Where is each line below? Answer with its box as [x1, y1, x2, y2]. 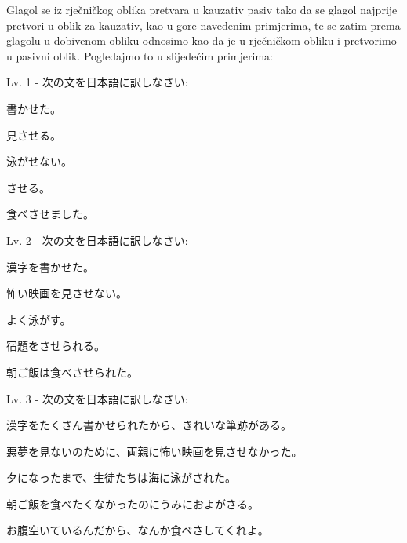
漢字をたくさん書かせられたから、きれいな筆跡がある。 [6, 417, 292, 433]
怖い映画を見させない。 [6, 285, 127, 301]
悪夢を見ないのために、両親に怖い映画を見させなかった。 [6, 443, 303, 459]
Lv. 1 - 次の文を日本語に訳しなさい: [6, 74, 188, 90]
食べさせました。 [6, 206, 94, 222]
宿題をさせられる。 [6, 337, 105, 354]
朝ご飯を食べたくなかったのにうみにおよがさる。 [6, 495, 259, 512]
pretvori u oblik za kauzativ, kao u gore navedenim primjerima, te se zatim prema [6, 16, 401, 33]
